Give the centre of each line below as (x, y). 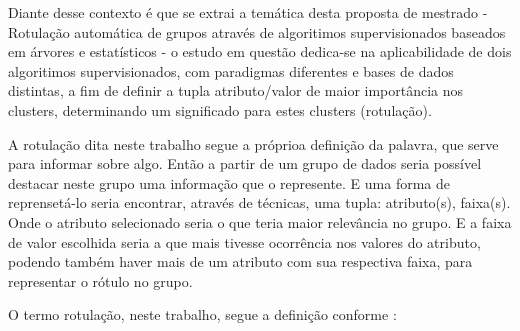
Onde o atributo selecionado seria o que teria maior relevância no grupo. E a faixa (260, 221)
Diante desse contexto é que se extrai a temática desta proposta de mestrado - (248, 12)
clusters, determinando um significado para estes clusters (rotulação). (220, 109)
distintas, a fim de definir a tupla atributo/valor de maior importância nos (236, 90)
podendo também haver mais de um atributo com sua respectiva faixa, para (240, 261)
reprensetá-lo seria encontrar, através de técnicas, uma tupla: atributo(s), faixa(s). (259, 202)
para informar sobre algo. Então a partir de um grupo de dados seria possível (245, 163)
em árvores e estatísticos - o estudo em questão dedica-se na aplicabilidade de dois (260, 51)
